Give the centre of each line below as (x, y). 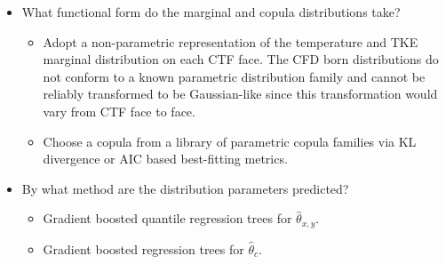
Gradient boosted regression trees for (143, 248)
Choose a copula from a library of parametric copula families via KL (230, 141)
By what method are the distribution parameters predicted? (185, 188)
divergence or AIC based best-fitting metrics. (165, 159)
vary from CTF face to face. (119, 111)
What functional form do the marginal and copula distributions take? (211, 12)
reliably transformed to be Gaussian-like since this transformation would (240, 94)
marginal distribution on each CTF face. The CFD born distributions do (241, 59)
